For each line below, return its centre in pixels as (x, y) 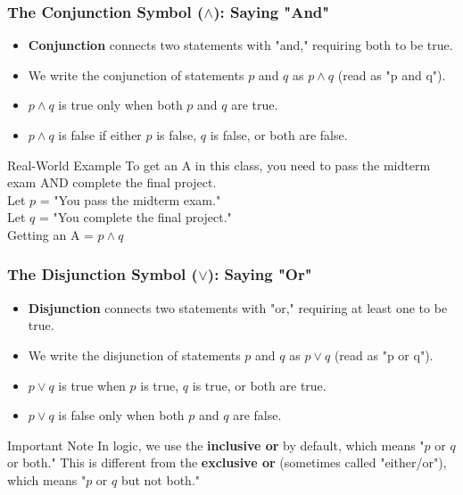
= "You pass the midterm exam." (130, 199)
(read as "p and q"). (392, 74)
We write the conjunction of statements (136, 74)
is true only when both (120, 105)
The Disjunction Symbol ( (103, 274)
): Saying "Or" (260, 274)
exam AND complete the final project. (112, 182)
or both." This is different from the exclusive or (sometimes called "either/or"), (227, 462)
